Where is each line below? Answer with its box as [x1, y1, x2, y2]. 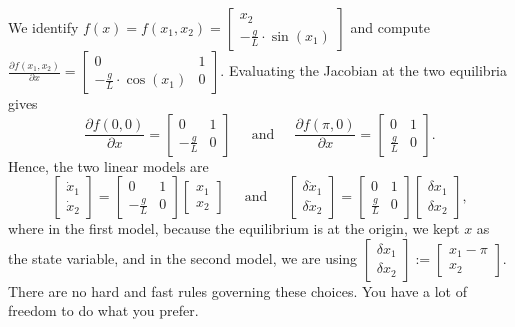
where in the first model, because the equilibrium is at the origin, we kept [8, 218, 460, 239]
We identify [8, 17, 79, 37]
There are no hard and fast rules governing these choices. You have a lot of [8, 280, 467, 301]
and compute [350, 17, 430, 37]
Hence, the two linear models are [8, 155, 209, 176]
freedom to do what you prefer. [8, 300, 199, 321]
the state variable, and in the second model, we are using [8, 247, 358, 268]
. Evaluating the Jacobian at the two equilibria [220, 60, 508, 80]
